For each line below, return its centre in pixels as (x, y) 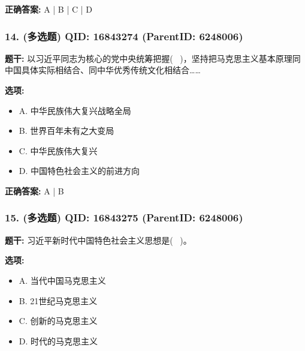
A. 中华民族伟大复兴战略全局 (75, 110)
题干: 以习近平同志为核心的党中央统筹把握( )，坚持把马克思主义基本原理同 (153, 58)
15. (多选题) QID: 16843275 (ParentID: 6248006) (124, 217)
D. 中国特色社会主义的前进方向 (79, 171)
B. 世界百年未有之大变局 (67, 130)
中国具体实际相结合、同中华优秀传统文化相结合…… (103, 70)
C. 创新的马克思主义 (58, 321)
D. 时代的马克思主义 (58, 340)
